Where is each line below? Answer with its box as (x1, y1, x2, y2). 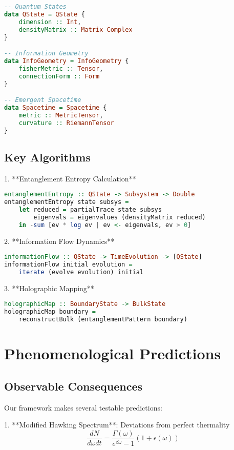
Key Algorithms (4, 149, 91, 165)
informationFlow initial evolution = (4, 261, 133, 269)
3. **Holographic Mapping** (4, 282, 94, 293)
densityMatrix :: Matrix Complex (18, 26, 133, 33)
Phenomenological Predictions (4, 343, 221, 364)
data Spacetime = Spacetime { (4, 104, 107, 111)
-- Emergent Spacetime (4, 96, 81, 104)
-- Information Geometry (4, 50, 89, 57)
